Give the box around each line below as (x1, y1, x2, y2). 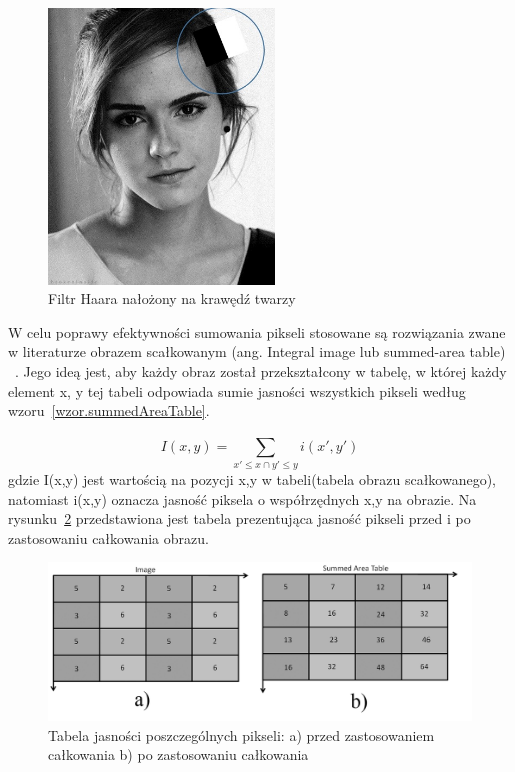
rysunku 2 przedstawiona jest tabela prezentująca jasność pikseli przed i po (8, 508, 471, 529)
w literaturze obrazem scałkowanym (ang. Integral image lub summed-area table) (8, 341, 506, 362)
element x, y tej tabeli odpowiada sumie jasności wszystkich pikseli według (8, 380, 466, 401)
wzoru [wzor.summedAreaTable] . (8, 400, 210, 421)
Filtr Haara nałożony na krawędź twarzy (48, 288, 296, 309)
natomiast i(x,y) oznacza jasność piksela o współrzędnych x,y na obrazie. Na (8, 488, 477, 509)
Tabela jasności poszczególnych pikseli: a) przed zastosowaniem (48, 724, 435, 745)
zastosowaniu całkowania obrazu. (8, 527, 209, 548)
